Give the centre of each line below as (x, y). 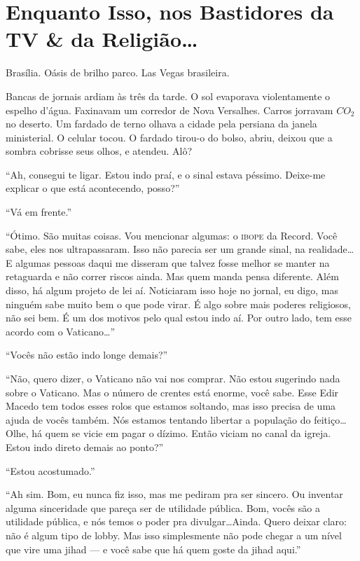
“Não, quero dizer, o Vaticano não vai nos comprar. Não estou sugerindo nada (173, 378)
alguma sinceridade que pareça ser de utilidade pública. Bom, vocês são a (163, 507)
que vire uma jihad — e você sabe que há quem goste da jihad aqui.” (153, 549)
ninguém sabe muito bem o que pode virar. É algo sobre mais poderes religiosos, (178, 304)
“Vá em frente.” (39, 212)
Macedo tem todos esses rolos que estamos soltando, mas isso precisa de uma (171, 406)
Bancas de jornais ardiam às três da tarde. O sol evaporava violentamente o (168, 96)
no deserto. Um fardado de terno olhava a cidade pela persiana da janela (161, 124)
